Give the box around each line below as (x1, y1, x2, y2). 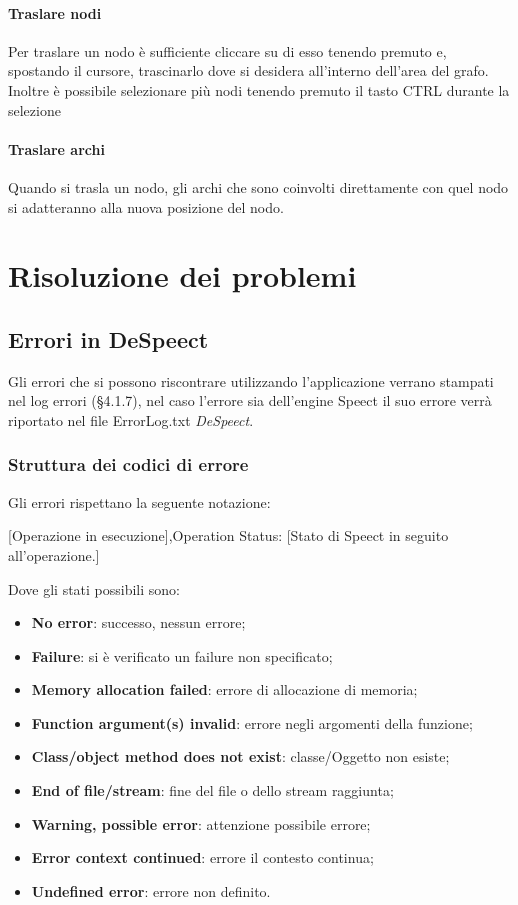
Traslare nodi (8, 2, 102, 23)
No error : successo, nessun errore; (31, 612, 246, 633)
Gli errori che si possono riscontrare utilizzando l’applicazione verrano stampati (8, 370, 494, 391)
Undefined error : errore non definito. (31, 880, 271, 901)
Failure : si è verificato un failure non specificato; (31, 645, 333, 666)
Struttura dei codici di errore (8, 452, 249, 477)
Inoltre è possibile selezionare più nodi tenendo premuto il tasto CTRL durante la (8, 79, 510, 100)
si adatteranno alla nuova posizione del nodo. (8, 196, 284, 217)
